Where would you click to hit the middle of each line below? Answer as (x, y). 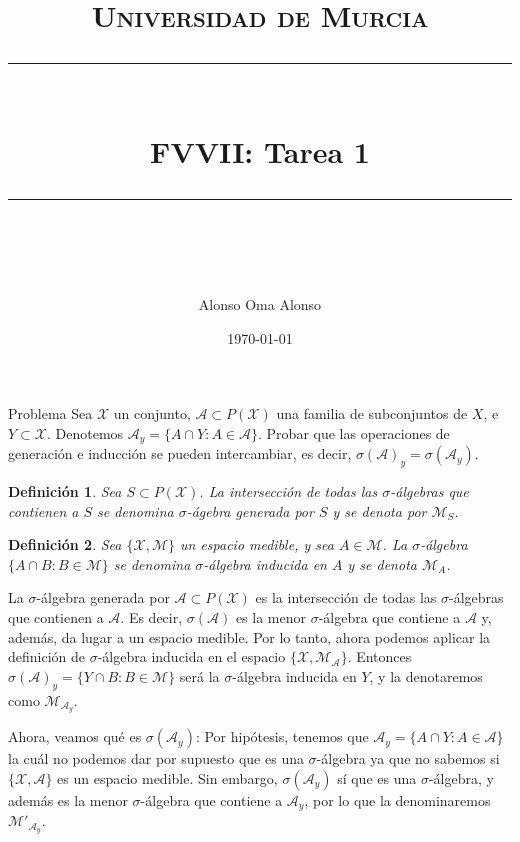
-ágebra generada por (250, 510)
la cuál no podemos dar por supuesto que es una (156, 758)
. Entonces (379, 656)
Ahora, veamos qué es (75, 736)
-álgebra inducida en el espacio (191, 656)
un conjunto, (152, 413)
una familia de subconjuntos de (372, 413)
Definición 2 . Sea (65, 544)
